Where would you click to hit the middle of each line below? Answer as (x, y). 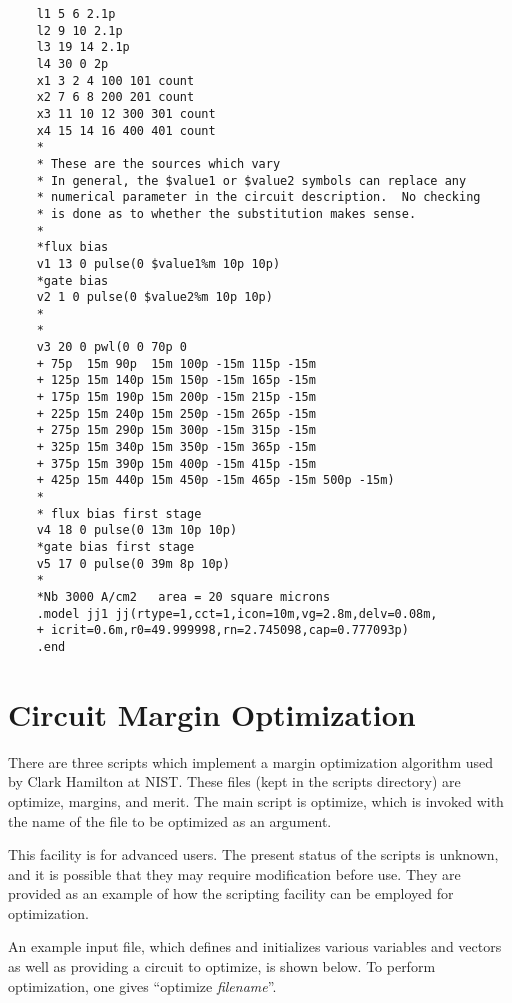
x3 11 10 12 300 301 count (126, 113)
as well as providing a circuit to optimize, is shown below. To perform (222, 966)
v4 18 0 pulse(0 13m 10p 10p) (137, 530)
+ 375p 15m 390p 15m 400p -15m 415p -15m (176, 463)
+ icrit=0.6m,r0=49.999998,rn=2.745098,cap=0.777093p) (222, 630)
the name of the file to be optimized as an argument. (170, 820)
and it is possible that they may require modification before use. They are (234, 873)
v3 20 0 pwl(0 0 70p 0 (111, 347)
